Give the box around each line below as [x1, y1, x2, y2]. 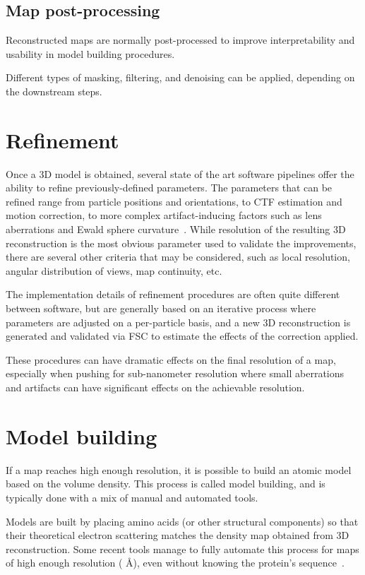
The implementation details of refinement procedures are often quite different [6, 287, 340, 302]
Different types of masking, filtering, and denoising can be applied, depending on [6, 70, 355, 85]
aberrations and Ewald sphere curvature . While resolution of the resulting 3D [6, 222, 346, 237]
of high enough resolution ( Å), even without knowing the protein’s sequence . [6, 555, 345, 570]
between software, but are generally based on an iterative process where [6, 301, 316, 316]
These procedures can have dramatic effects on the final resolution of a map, [6, 352, 336, 367]
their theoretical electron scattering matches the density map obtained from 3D [6, 528, 349, 543]
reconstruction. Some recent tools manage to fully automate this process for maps [6, 541, 359, 556]
